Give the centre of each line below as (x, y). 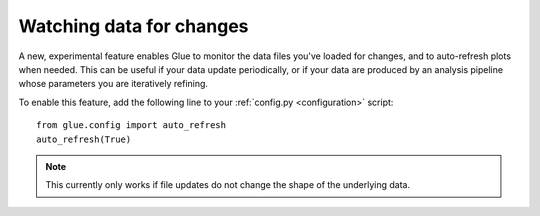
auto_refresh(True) (84, 139)
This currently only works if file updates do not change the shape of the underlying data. (228, 185)
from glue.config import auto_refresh (131, 125)
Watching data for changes (133, 26)
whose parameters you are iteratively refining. (113, 84)
